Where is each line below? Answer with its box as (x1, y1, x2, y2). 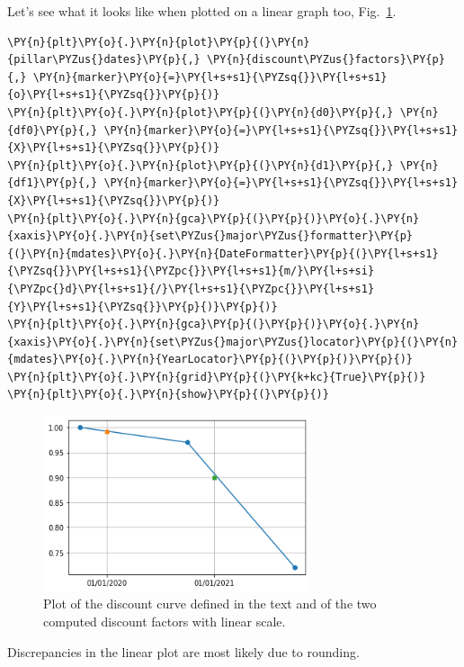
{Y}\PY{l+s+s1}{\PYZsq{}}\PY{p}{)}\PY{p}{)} (7, 300, 278, 313)
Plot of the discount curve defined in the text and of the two (43, 594, 377, 613)
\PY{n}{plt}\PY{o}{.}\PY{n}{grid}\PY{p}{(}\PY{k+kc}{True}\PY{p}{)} (7, 370, 426, 383)
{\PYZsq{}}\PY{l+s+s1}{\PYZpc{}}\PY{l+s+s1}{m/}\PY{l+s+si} (7, 265, 375, 278)
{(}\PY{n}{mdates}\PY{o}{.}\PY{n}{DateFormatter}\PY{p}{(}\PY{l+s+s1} (7, 247, 439, 260)
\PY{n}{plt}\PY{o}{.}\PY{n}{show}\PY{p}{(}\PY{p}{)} (7, 388, 329, 401)
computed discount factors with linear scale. (43, 611, 286, 630)
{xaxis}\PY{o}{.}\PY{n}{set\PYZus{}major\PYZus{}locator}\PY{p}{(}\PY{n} (7, 335, 459, 348)
